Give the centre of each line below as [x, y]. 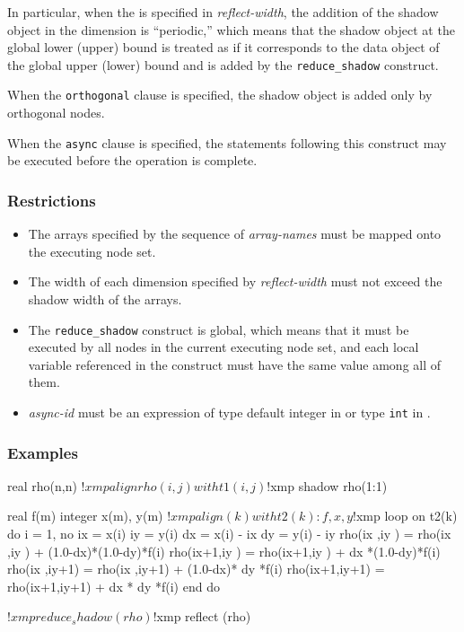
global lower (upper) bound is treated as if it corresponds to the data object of [223, 47]
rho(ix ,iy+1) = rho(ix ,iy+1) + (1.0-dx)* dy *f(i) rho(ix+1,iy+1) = [196, 569]
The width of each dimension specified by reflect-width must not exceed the [235, 281]
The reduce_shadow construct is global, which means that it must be [219, 329]
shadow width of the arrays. [105, 298]
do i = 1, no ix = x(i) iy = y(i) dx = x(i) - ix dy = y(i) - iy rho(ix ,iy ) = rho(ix [229, 534]
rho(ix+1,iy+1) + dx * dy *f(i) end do [114, 586]
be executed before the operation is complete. [132, 160]
